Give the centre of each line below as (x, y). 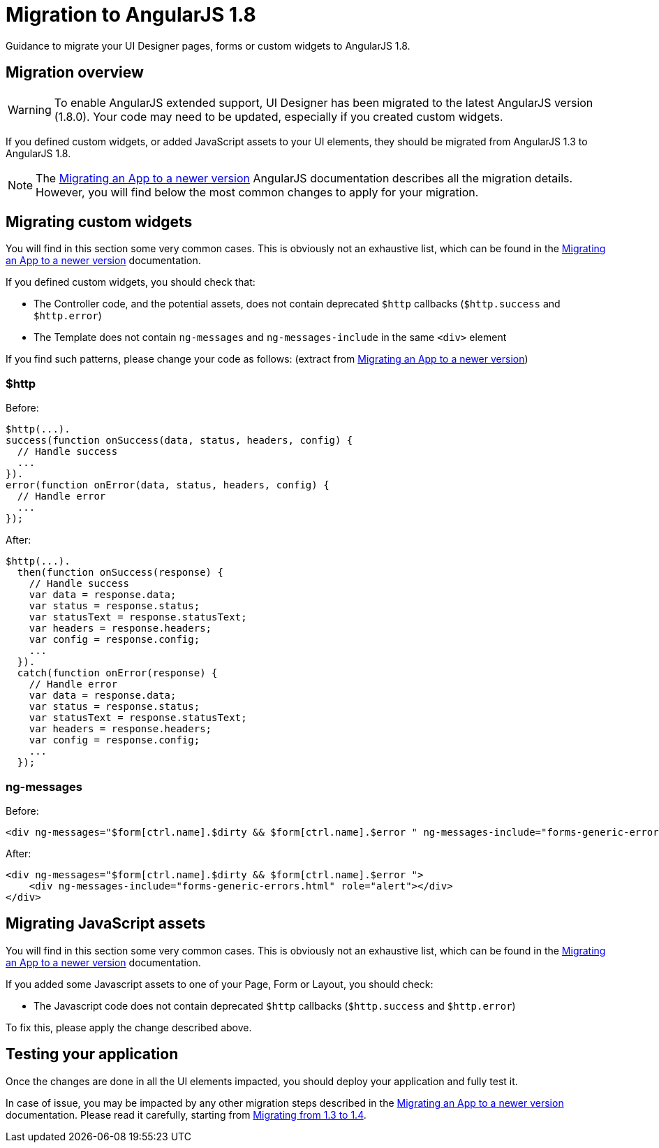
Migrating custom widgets (99, 222)
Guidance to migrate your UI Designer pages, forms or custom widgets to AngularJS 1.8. (208, 45)
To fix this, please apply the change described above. (129, 1027)
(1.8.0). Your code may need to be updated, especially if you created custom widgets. (279, 116)
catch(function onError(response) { (117, 673)
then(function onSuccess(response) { (120, 573)
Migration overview (75, 73)
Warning (30, 109)
